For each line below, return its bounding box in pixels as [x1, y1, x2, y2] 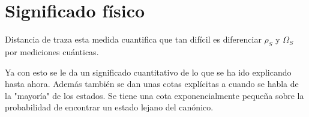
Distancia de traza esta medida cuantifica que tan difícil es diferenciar [5, 33, 262, 46]
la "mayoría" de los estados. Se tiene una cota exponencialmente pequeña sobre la [5, 89, 304, 101]
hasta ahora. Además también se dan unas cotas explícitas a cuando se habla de [5, 77, 299, 90]
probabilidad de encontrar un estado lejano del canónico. [5, 101, 214, 113]
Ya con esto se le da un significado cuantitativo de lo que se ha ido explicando [5, 65, 292, 78]
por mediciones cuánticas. [5, 45, 99, 58]
